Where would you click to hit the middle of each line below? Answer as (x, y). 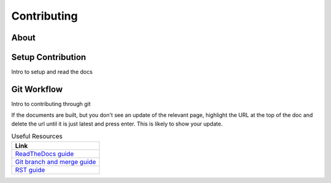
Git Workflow (37, 89)
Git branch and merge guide (55, 162)
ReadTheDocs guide (44, 154)
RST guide (30, 170)
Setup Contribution (49, 57)
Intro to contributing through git (51, 103)
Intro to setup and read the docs (52, 72)
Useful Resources (37, 136)
